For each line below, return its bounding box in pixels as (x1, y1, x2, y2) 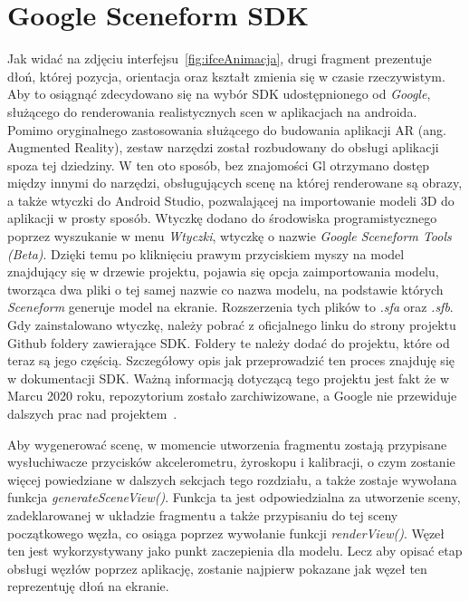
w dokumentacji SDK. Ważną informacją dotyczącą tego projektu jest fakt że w (7, 368, 450, 387)
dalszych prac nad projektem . (7, 404, 177, 422)
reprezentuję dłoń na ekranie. (7, 577, 169, 596)
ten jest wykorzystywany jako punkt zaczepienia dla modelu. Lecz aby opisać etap (7, 541, 463, 560)
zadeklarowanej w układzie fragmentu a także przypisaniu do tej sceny (7, 505, 398, 524)
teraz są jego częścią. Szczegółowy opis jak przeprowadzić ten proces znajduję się (7, 351, 455, 370)
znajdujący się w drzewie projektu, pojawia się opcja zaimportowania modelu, (7, 262, 439, 281)
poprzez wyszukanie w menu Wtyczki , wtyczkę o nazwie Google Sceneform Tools (7, 227, 452, 246)
